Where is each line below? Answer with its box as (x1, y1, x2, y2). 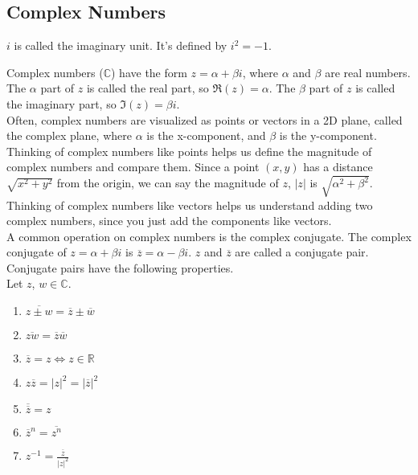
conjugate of (6, 244, 67, 260)
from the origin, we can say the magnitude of (56, 174, 279, 191)
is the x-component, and (146, 127, 266, 144)
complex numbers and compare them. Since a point (6, 158, 260, 175)
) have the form (111, 63, 187, 80)
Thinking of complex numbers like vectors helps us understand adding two (6, 196, 373, 213)
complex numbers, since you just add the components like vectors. (6, 212, 332, 229)
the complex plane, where (6, 127, 132, 144)
